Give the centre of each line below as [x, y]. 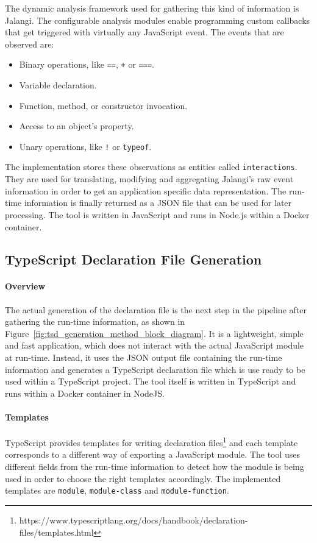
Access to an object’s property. [77, 126]
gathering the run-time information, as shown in [95, 321]
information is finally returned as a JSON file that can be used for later [158, 203]
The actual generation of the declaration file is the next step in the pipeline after [156, 309]
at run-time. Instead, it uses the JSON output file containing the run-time [144, 357]
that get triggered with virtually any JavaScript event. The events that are [144, 32]
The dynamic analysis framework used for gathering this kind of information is [152, 8]
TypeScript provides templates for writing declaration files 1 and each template [151, 442]
